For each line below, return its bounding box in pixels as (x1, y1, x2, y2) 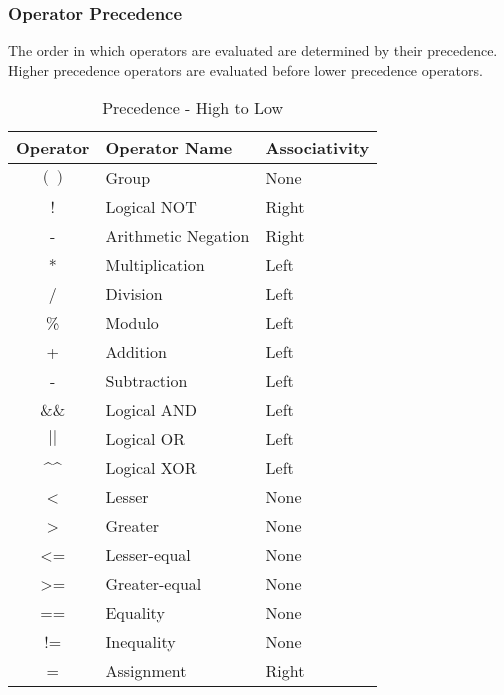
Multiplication (105, 253, 205, 277)
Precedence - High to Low (102, 96, 284, 120)
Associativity (265, 136, 370, 160)
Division (105, 282, 163, 306)
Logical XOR (105, 456, 197, 480)
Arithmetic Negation (105, 224, 250, 248)
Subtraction (105, 369, 188, 393)
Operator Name (105, 136, 233, 160)
